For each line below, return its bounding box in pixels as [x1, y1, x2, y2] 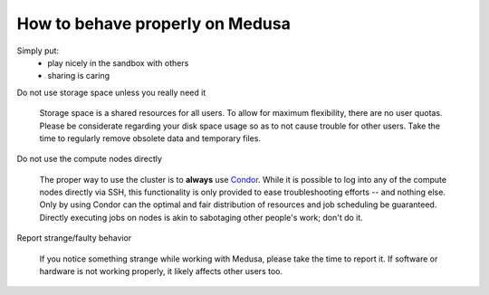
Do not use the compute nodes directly [16, 154, 163, 165]
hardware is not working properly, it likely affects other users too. [39, 266, 283, 277]
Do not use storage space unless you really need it [16, 87, 206, 98]
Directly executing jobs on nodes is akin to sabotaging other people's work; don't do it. [39, 212, 364, 223]
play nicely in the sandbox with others [47, 57, 189, 68]
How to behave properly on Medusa [16, 14, 292, 33]
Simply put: [16, 45, 59, 56]
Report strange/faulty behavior [16, 233, 132, 243]
